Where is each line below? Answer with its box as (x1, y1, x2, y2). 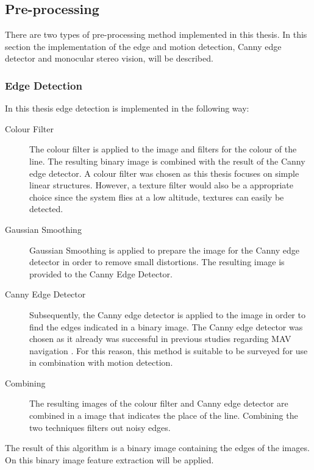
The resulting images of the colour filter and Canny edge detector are (29, 397, 288, 410)
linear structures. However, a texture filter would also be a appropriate (29, 179, 293, 191)
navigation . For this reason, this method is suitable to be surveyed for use (29, 344, 308, 357)
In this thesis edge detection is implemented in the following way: (5, 102, 249, 115)
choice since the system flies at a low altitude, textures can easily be (29, 190, 284, 203)
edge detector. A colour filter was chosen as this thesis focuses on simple (29, 166, 299, 179)
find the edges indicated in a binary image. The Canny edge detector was (29, 320, 303, 333)
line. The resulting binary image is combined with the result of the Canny (29, 154, 305, 167)
